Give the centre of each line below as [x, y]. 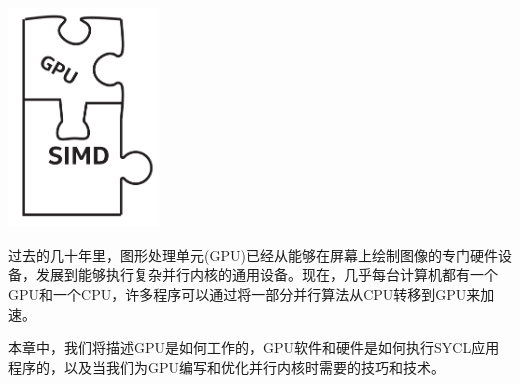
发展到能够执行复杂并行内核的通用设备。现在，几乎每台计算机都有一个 [266, 274]
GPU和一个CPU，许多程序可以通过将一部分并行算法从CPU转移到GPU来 [244, 294]
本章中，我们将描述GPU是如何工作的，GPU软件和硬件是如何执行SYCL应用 [254, 347]
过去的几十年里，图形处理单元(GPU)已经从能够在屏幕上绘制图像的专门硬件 [253, 254]
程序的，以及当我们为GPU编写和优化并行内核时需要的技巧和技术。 [227, 366]
